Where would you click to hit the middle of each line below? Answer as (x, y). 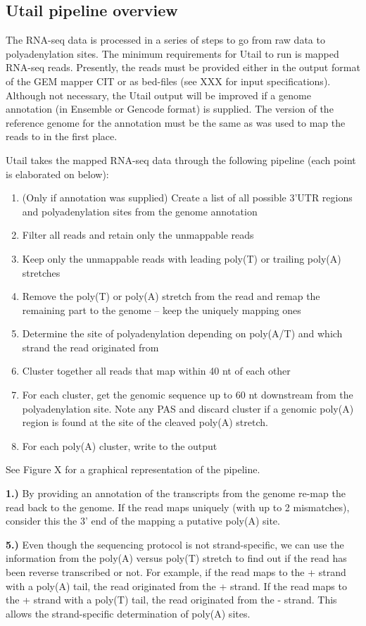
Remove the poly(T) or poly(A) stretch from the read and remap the (171, 296)
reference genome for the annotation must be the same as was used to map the (176, 122)
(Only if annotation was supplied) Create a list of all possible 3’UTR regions (187, 198)
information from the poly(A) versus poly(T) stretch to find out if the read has (176, 558)
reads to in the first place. (62, 136)
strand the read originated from (90, 347)
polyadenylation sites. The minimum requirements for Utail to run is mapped (172, 53)
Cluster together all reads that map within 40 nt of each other (156, 371)
